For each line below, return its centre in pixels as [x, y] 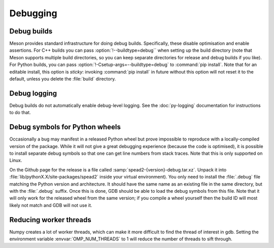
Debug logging [33, 93]
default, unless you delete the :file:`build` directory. [63, 79]
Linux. [16, 160]
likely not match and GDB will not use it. [51, 205]
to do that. [20, 113]
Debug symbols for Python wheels [65, 127]
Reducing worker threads [50, 220]
